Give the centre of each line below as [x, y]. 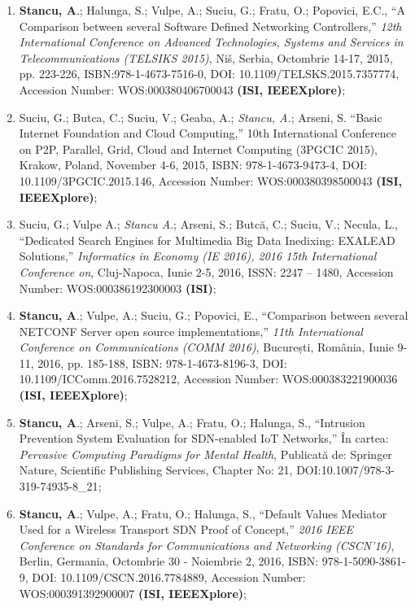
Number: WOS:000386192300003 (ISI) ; [118, 288]
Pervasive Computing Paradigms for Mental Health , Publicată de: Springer [205, 454]
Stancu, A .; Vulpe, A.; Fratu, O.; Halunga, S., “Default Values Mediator [203, 513]
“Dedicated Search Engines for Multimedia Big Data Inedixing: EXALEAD [207, 240]
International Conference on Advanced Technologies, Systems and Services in [211, 42]
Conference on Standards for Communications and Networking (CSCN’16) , [207, 545]
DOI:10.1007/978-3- [345, 470]
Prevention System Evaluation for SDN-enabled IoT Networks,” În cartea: [204, 438]
